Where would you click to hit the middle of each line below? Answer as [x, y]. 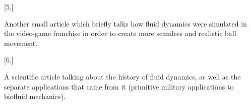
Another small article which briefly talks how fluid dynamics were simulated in [126, 23]
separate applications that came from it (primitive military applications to [119, 86]
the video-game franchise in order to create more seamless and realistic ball [120, 33]
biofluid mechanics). [35, 96]
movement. [21, 43]
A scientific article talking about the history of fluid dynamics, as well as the [122, 76]
